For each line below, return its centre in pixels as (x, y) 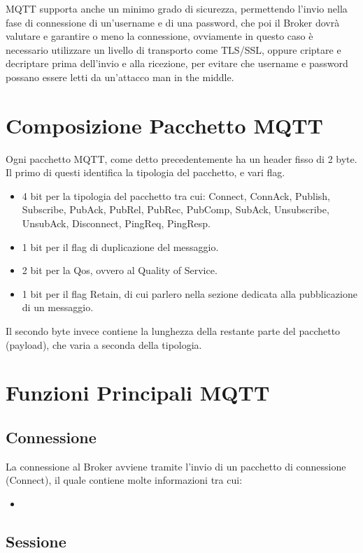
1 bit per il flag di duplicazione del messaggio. (120, 246)
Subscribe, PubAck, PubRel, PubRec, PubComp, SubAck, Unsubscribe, (176, 209)
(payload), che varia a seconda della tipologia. (104, 344)
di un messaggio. (58, 307)
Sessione (36, 541)
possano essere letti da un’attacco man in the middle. (120, 77)
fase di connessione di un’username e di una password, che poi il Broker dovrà (173, 22)
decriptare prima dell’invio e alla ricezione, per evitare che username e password (177, 63)
